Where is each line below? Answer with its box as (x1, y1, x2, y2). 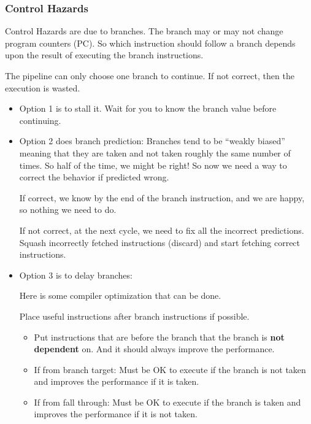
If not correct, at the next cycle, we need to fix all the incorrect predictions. (19, 223, 304, 236)
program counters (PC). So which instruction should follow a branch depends (5, 36, 296, 49)
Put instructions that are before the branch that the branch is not (34, 330, 285, 343)
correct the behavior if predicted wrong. (19, 171, 169, 183)
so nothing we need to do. (19, 203, 117, 216)
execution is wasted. (5, 81, 80, 94)
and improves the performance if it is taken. (34, 375, 199, 388)
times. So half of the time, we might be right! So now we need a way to (19, 158, 287, 171)
